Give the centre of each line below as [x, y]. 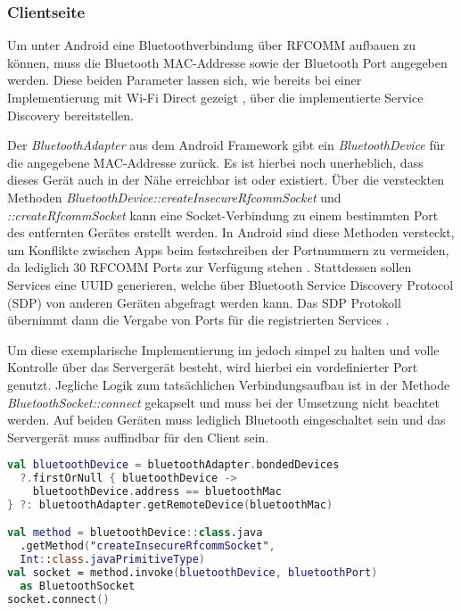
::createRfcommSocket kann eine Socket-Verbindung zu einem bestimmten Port [223, 215]
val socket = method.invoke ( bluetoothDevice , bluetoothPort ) [193, 573]
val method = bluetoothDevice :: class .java [135, 533]
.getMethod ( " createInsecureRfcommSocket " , [148, 546]
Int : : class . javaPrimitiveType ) [112, 560]
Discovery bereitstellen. [70, 115]
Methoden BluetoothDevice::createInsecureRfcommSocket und [174, 197]
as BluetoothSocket [78, 586]
